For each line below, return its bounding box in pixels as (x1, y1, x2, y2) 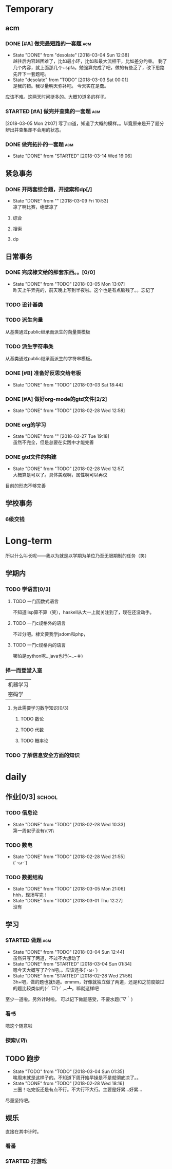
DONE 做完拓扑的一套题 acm (5, 141, 73, 148)
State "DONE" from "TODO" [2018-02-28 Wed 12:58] (12, 407, 125, 414)
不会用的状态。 (32, 127, 64, 133)
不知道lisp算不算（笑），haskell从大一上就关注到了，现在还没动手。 (12, 609, 155, 616)
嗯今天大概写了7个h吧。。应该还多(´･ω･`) (12, 967, 98, 973)
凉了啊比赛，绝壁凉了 (12, 204, 58, 210)
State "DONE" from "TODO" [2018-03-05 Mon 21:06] (12, 886, 125, 892)
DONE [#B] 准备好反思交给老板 (5, 369, 81, 377)
